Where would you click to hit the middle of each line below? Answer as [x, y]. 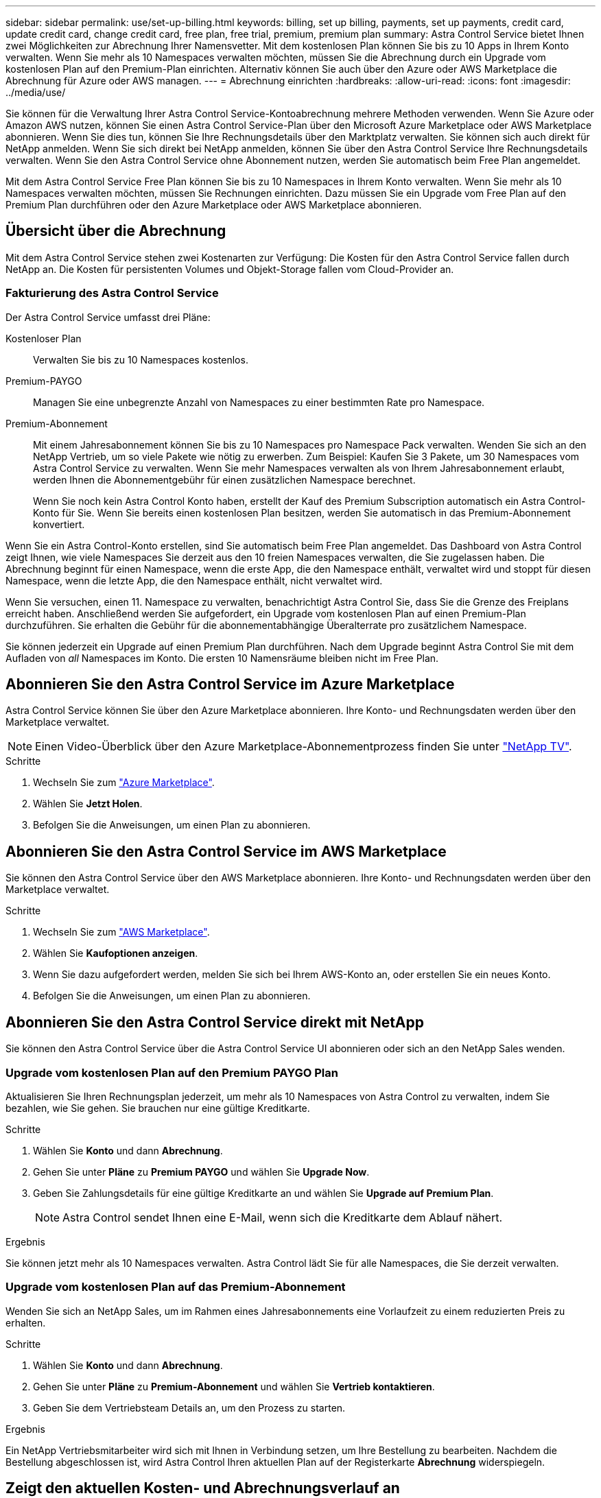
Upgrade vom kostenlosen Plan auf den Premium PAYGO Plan [172, 1072]
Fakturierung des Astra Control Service [112, 293]
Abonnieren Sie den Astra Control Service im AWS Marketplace [226, 851]
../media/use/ [36, 92]
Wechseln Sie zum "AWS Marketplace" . [121, 932]
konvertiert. [59, 524]
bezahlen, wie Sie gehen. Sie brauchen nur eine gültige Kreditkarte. [158, 1108]
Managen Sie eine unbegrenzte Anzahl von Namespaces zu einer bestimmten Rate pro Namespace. [259, 402]
